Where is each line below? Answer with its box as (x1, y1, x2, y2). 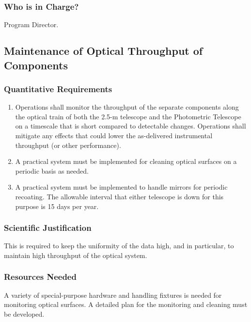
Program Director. (4, 19, 59, 30)
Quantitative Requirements (4, 82, 112, 95)
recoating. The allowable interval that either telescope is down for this (15, 191, 224, 201)
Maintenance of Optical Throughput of (4, 43, 203, 58)
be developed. (4, 308, 45, 319)
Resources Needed (4, 271, 77, 283)
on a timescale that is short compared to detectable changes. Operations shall (15, 121, 246, 131)
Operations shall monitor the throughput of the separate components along (15, 102, 239, 112)
